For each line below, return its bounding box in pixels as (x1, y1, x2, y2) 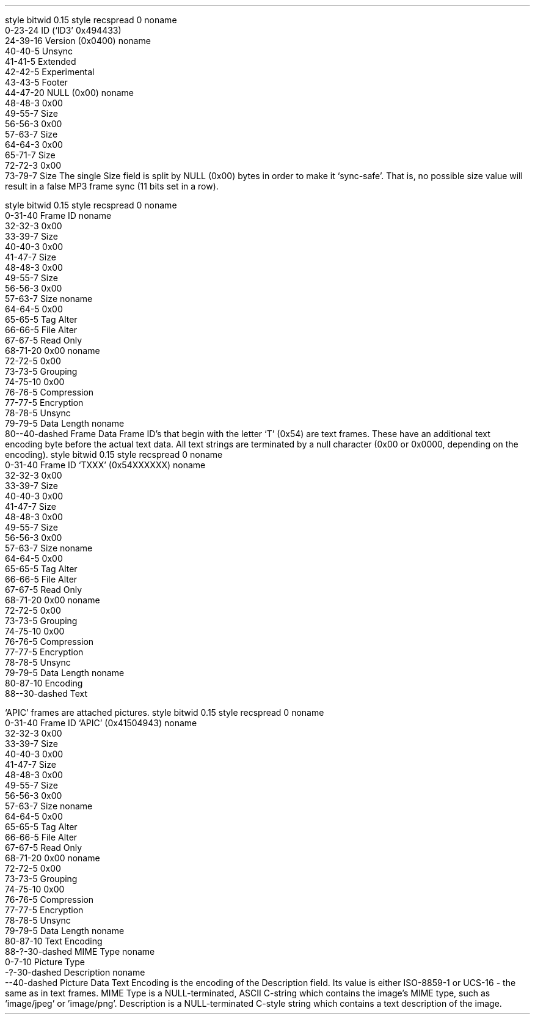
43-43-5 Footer (5, 77, 68, 87)
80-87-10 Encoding (5, 678, 83, 688)
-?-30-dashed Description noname (5, 967, 145, 977)
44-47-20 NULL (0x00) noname (5, 87, 134, 98)
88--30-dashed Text (5, 688, 88, 699)
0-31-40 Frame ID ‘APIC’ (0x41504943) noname (5, 718, 197, 728)
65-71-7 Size (5, 150, 56, 160)
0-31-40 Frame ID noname (5, 210, 112, 221)
